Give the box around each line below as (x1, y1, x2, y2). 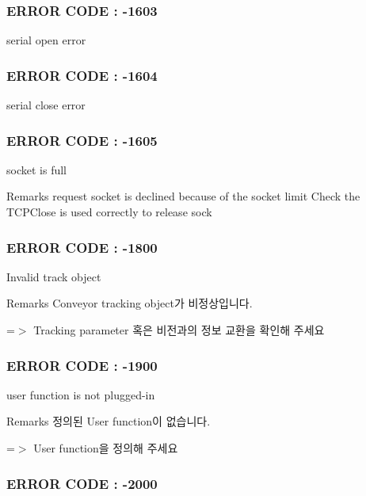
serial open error (6, 32, 86, 48)
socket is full (6, 161, 67, 177)
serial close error (6, 97, 86, 113)
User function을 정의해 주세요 (33, 440, 178, 456)
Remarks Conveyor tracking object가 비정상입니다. (6, 295, 253, 311)
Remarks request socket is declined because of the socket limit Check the (6, 188, 360, 204)
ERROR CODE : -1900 (6, 355, 158, 375)
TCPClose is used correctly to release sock (6, 204, 212, 220)
